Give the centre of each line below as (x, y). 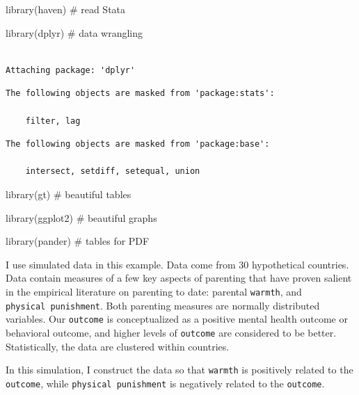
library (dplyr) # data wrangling (74, 32)
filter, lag (53, 121)
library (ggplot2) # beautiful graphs (81, 217)
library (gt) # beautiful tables (69, 194)
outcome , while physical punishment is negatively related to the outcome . (165, 383)
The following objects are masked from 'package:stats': (140, 94)
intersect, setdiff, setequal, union (113, 171)
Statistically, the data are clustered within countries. (118, 346)
